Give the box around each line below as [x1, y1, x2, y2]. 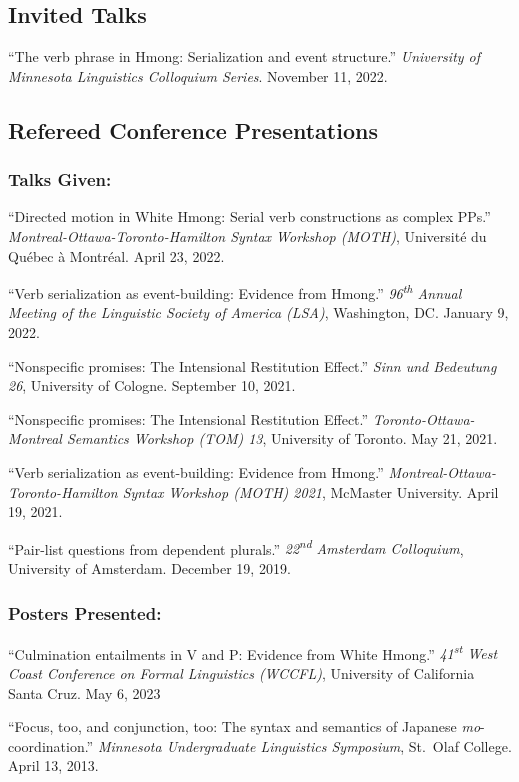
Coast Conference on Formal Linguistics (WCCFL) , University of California [8, 663, 475, 684]
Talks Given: [8, 167, 112, 192]
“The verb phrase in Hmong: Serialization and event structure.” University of [8, 46, 481, 67]
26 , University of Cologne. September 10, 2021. [8, 375, 296, 396]
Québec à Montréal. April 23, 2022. [8, 245, 225, 266]
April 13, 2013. [8, 755, 99, 776]
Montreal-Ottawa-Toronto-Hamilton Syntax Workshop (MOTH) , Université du [8, 225, 487, 246]
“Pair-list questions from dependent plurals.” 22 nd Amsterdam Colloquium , [8, 535, 464, 559]
